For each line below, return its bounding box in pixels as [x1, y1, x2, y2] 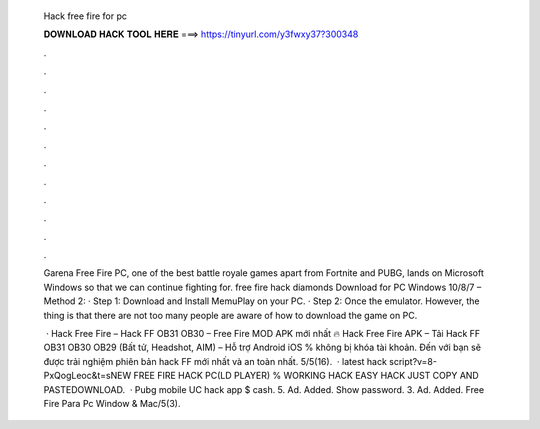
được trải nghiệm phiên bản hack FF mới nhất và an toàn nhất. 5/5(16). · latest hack [43, 355, 387, 367]
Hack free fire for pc [43, 10, 128, 22]
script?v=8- [388, 355, 437, 367]
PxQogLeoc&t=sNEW [43, 370, 132, 382]
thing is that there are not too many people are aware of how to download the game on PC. [43, 309, 418, 321]
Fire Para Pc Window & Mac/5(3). [43, 397, 181, 409]
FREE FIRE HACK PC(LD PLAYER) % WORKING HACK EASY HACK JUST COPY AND [133, 370, 479, 382]
